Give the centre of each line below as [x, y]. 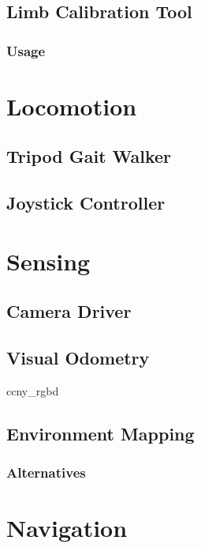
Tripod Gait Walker [89, 156]
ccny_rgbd [33, 390]
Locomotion [72, 106]
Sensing [48, 261]
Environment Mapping [100, 433]
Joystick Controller [86, 203]
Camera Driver [69, 311]
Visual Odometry [78, 358]
